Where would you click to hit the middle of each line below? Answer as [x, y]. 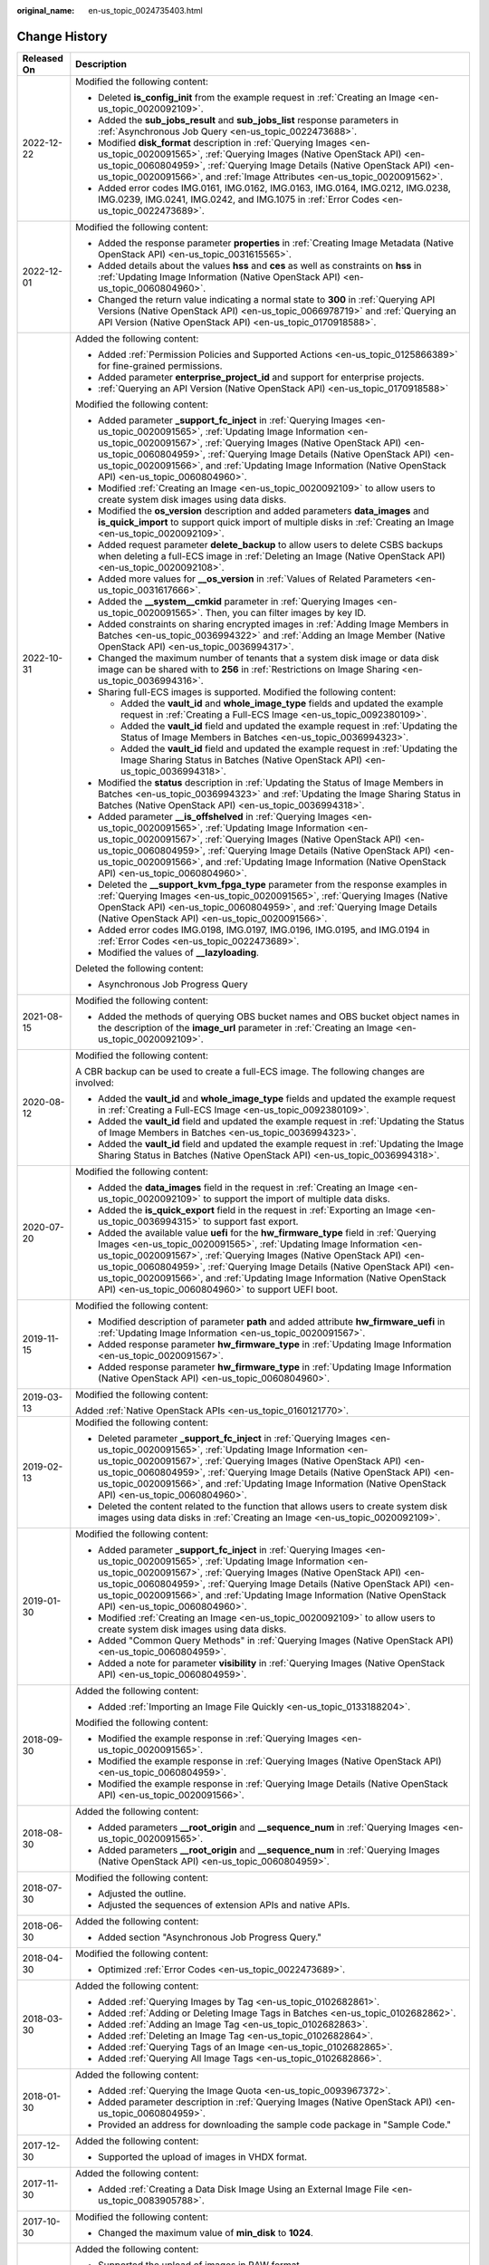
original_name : [46, 10]
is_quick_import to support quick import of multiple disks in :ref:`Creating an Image [276, 522]
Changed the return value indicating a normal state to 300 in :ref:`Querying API [267, 299]
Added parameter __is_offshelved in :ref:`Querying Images [224, 816]
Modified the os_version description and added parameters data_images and [264, 510]
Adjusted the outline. [142, 1894]
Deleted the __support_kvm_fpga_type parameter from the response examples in [273, 884]
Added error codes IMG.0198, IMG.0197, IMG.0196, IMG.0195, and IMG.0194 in [264, 930]
